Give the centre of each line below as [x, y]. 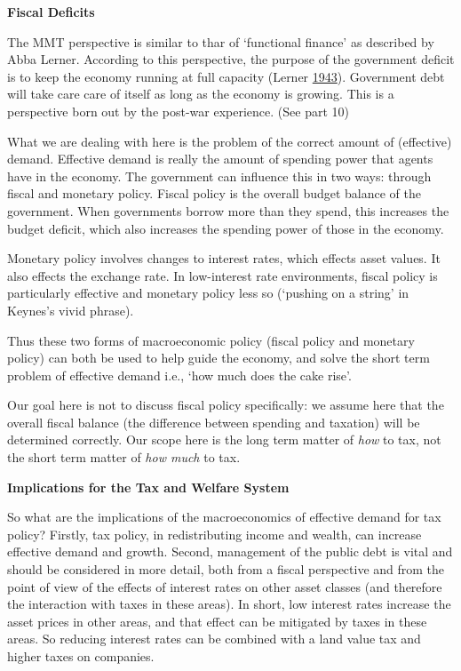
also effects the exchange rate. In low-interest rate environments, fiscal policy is [223, 275]
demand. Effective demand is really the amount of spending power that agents [220, 159]
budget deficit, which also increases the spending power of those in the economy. [226, 228]
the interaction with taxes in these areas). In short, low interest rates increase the [229, 604]
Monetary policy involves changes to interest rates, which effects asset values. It [224, 258]
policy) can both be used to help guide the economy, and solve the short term [219, 358]
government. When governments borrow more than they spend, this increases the [228, 210]
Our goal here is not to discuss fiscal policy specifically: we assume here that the [226, 405]
